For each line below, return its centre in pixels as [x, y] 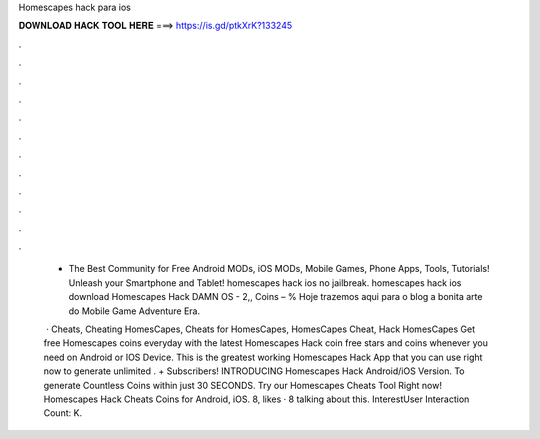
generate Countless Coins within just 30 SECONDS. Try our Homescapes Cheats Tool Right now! [242, 385]
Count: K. [63, 413]
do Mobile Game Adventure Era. [134, 311]
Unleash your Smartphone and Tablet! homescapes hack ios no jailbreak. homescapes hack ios [265, 282]
